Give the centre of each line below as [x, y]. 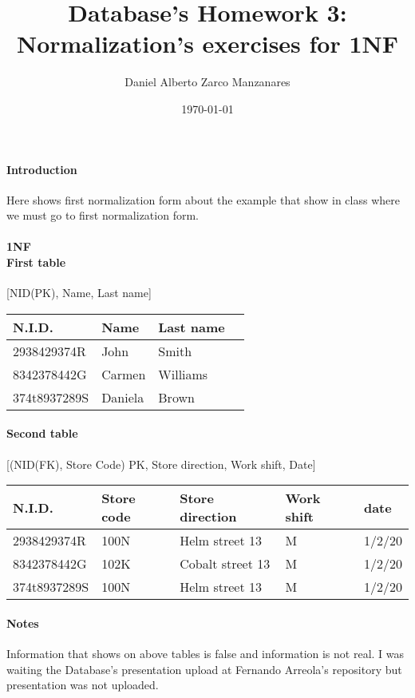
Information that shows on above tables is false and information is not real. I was [206, 654]
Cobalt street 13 [225, 564]
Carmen [124, 374]
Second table [42, 433]
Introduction [42, 169]
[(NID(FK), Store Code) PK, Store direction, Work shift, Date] [161, 464]
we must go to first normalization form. [103, 215]
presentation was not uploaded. [83, 685]
